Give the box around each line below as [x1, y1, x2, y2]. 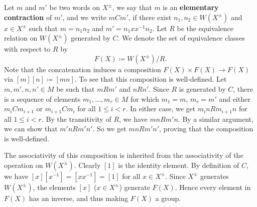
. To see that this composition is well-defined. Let [74, 74, 227, 84]
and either [219, 93, 250, 104]
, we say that [112, 2, 152, 12]
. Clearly [74, 159, 101, 170]
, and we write [62, 12, 107, 22]
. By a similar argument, [178, 113, 253, 124]
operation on [4, 159, 43, 170]
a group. [155, 192, 181, 203]
